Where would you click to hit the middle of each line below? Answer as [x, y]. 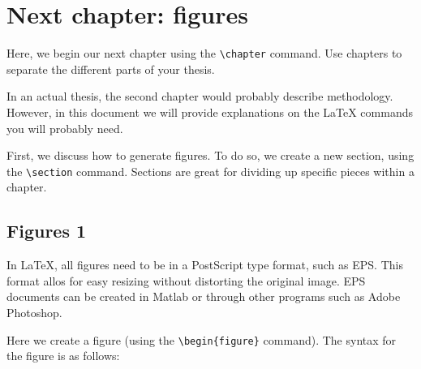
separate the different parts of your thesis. [111, 69]
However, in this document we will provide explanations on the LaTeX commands [210, 112]
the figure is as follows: [63, 356]
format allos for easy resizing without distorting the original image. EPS [186, 280]
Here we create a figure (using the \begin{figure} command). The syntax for [202, 339]
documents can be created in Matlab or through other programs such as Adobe [204, 296]
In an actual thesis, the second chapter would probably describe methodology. [200, 96]
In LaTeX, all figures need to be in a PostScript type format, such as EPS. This [205, 265]
